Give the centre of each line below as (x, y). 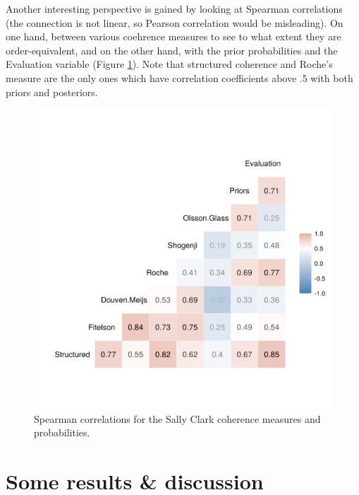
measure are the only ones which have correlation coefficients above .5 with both (179, 77)
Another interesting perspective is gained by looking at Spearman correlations (174, 8)
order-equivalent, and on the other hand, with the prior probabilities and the (172, 50)
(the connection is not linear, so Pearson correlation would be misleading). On (175, 22)
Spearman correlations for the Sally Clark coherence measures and (177, 418)
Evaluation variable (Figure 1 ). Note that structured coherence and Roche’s (169, 64)
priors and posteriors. (52, 92)
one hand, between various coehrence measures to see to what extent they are (174, 36)
